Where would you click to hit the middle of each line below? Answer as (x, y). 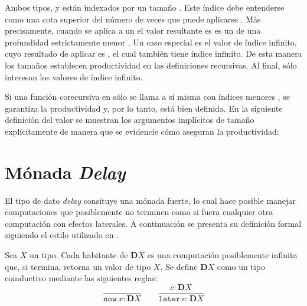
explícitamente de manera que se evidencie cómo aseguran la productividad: (142, 131)
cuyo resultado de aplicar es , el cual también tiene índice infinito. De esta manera (153, 53)
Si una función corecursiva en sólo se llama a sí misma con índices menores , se (147, 97)
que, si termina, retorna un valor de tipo (78, 266)
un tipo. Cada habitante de (79, 255)
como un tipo (241, 266)
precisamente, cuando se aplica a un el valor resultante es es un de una (133, 30)
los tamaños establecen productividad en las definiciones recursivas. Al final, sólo (151, 65)
